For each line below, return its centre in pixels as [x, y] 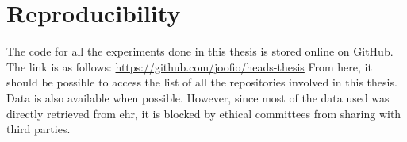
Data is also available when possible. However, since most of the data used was [198, 97]
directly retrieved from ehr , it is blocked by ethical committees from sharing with [204, 113]
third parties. [38, 129]
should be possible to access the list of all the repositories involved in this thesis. [202, 82]
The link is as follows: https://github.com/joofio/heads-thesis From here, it [189, 66]
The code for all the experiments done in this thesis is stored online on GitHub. [200, 51]
